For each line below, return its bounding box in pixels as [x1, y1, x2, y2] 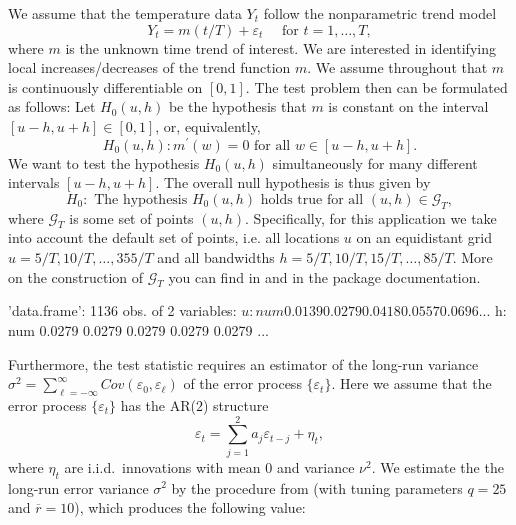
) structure [202, 394, 269, 415]
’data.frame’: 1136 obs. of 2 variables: [8, 300, 237, 321]
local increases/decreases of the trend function [8, 57, 291, 78]
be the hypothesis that [168, 96, 307, 117]
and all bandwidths [157, 247, 275, 268]
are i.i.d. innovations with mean [64, 456, 261, 477]
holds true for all [260, 192, 364, 207]
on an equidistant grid [356, 227, 493, 248]
